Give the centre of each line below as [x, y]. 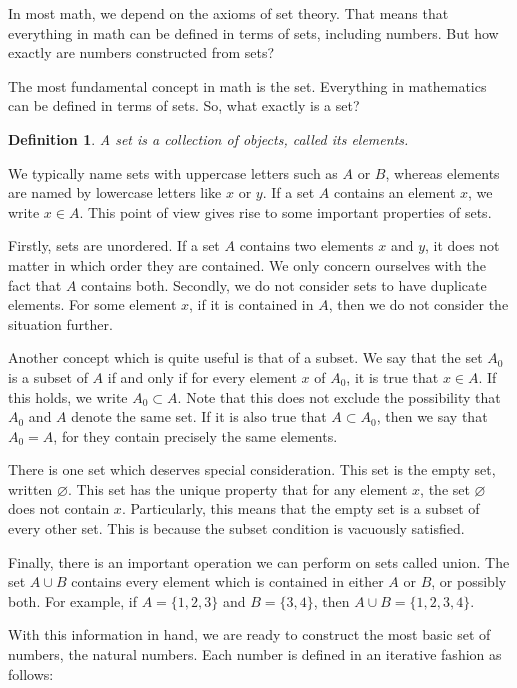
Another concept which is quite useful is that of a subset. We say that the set [245, 357]
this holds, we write [68, 396]
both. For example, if [72, 600]
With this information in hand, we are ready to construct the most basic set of [249, 634]
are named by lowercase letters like [115, 192]
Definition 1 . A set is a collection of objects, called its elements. [208, 138]
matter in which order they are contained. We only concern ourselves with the [247, 264]
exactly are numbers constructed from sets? [141, 52]
